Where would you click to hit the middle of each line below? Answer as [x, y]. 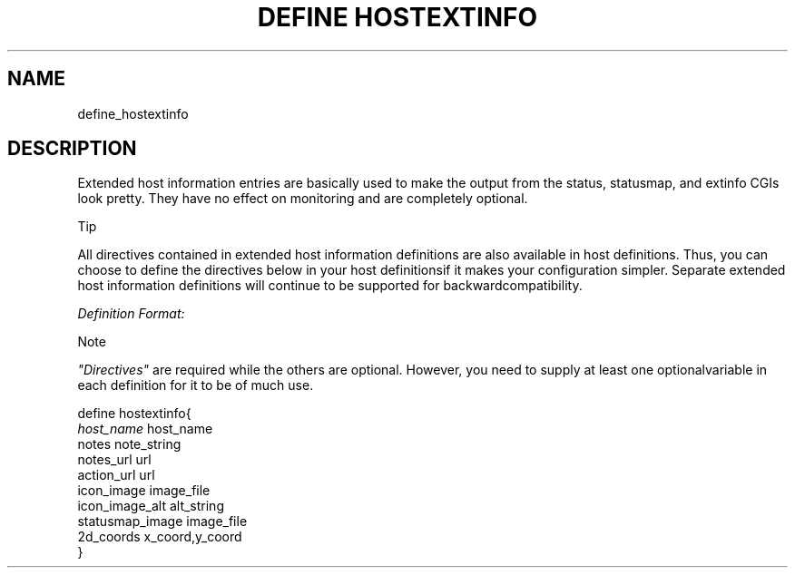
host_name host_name [145, 429]
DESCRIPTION [72, 149]
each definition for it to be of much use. [196, 385]
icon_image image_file [144, 491]
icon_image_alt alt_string [151, 506]
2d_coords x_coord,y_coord [160, 537]
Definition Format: [131, 314]
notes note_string [129, 444]
